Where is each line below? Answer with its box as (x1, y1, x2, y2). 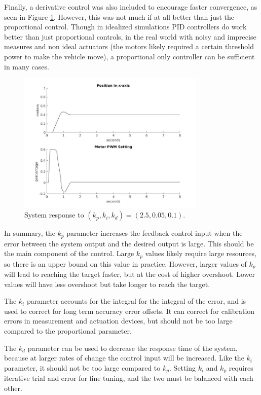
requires (229, 362, 253, 373)
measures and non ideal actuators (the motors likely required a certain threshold (4, 41, 254, 52)
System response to (24, 209, 84, 220)
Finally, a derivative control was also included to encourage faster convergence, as (4, 2, 257, 12)
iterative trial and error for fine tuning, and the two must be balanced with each (4, 373, 253, 383)
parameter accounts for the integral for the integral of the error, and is (26, 296, 246, 306)
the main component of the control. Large (4, 248, 134, 259)
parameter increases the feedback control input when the (66, 228, 243, 238)
